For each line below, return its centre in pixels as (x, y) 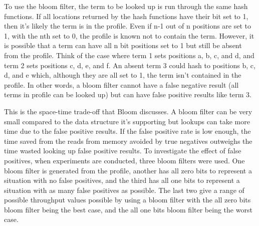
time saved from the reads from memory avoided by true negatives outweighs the (128, 141)
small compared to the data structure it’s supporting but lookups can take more (127, 121)
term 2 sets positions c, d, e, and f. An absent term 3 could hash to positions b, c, (130, 65)
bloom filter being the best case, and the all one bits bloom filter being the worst (128, 209)
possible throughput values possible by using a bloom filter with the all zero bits (127, 200)
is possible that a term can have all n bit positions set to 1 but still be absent (123, 45)
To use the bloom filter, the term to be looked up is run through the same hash (126, 6)
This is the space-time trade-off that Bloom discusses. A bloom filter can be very (128, 111)
